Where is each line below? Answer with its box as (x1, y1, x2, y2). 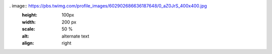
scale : (22, 26, 35, 32)
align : (22, 40, 34, 46)
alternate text (61, 33, 90, 39)
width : (22, 19, 36, 25)
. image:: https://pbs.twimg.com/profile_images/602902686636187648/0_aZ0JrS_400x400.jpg (9, 3, 208, 8)
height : (22, 12, 38, 18)
